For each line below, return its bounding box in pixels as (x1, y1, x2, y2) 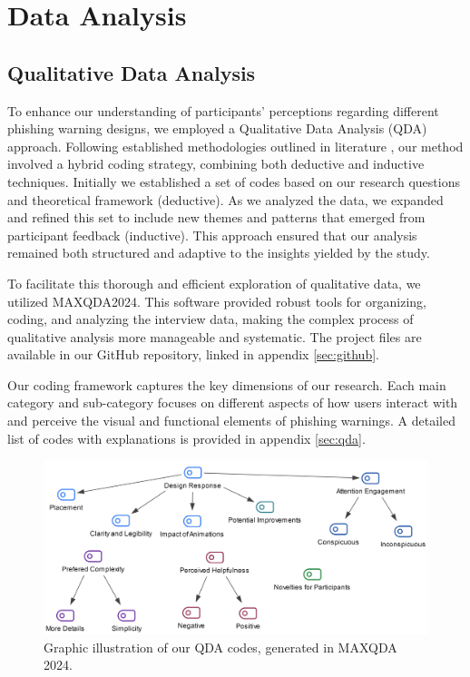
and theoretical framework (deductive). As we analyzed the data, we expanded (7, 190, 444, 209)
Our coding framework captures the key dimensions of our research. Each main (7, 375, 446, 394)
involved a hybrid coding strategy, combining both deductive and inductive (7, 154, 425, 173)
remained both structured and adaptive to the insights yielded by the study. (7, 243, 430, 262)
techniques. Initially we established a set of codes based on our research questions (7, 172, 460, 191)
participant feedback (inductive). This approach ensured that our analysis (7, 225, 417, 244)
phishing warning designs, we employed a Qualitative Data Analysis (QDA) (7, 119, 427, 138)
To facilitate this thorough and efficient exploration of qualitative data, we (7, 273, 421, 292)
